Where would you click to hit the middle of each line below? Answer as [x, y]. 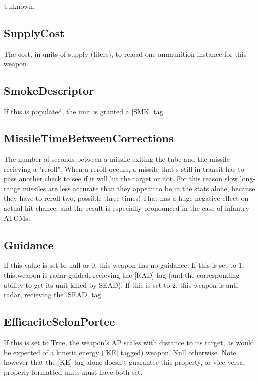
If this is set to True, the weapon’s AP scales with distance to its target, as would [129, 342]
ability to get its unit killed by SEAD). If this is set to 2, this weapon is [114, 285]
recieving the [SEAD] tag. [64, 295]
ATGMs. [17, 217]
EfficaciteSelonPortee [60, 321]
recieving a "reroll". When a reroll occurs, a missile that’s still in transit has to [124, 169]
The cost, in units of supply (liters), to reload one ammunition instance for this [125, 54]
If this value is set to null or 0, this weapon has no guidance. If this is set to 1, [124, 265]
